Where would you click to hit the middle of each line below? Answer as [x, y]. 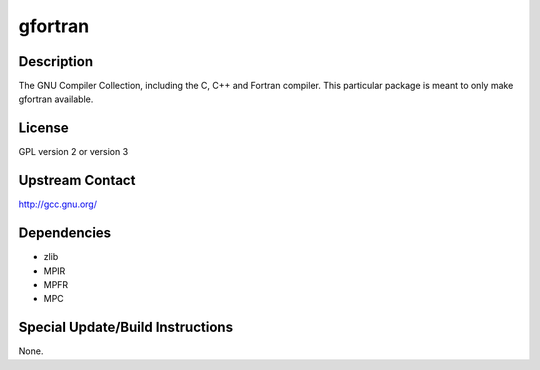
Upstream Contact [77, 180]
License [43, 128]
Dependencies [65, 233]
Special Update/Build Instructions [126, 327]
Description [56, 61]
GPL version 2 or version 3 [73, 152]
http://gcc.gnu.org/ [57, 204]
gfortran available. [56, 99]
